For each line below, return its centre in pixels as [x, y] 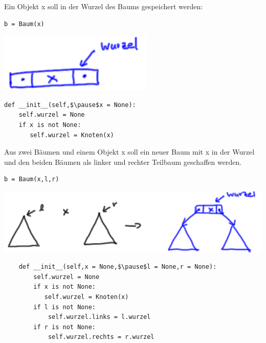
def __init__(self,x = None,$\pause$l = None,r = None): [118, 267]
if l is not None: [64, 307]
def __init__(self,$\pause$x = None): [70, 105]
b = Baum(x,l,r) [32, 179]
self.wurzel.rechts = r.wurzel [101, 337]
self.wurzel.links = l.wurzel [99, 317]
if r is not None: [64, 327]
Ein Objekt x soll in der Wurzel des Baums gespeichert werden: [104, 6]
